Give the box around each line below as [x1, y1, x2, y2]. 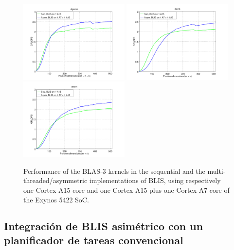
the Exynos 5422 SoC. [23, 194, 89, 204]
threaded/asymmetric [23, 175, 88, 185]
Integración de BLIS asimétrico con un [4, 218, 203, 233]
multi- [207, 166, 226, 176]
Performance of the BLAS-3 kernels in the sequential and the [23, 166, 205, 176]
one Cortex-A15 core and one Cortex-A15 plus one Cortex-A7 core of [23, 185, 230, 195]
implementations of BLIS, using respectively [89, 175, 221, 185]
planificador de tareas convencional [4, 232, 183, 247]
